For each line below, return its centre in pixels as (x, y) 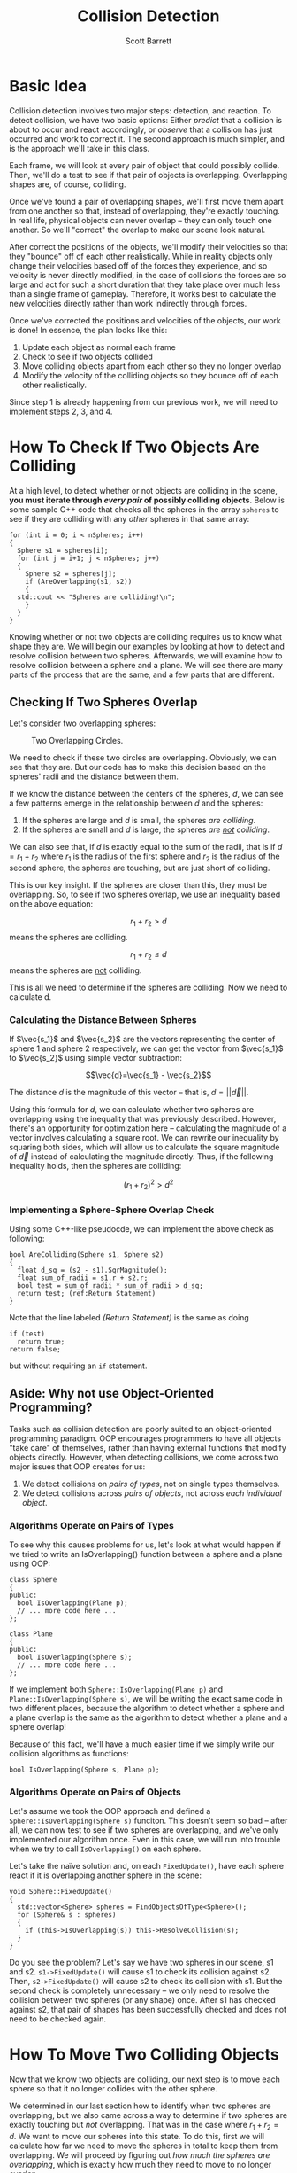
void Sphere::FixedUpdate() (61, 1892)
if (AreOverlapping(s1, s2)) (79, 581)
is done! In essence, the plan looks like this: (88, 330)
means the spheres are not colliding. (76, 970)
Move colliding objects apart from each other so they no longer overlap (152, 366)
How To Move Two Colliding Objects (145, 2055)
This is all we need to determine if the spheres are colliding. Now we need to (148, 987)
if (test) (27, 1334)
